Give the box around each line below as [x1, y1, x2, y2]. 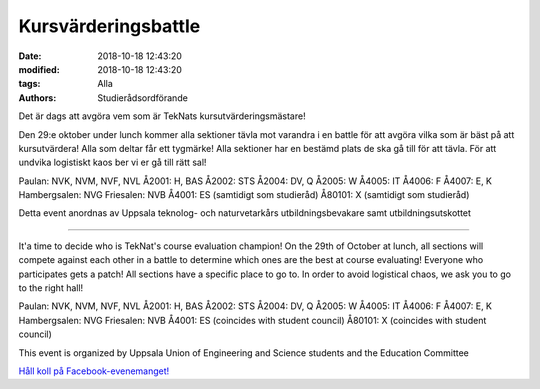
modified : [18, 63, 60, 75]
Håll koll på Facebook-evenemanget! [18, 365, 170, 377]
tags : [18, 78, 41, 90]
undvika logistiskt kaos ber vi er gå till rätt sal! [18, 156, 207, 169]
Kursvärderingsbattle [18, 15, 201, 37]
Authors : [18, 91, 57, 104]
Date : [18, 50, 42, 62]
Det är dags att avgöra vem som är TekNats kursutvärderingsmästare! [18, 110, 306, 122]
